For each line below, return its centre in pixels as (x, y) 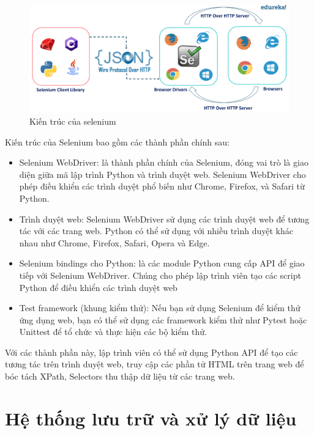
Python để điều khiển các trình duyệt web (98, 287)
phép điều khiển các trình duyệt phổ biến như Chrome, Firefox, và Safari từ (162, 186)
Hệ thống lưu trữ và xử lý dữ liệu (151, 418)
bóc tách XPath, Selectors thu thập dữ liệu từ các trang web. (120, 376)
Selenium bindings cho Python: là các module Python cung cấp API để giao (162, 263)
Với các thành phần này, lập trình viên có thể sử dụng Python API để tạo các (151, 352)
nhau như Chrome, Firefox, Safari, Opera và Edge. (114, 242)
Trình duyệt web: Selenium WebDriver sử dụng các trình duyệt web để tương (164, 219)
